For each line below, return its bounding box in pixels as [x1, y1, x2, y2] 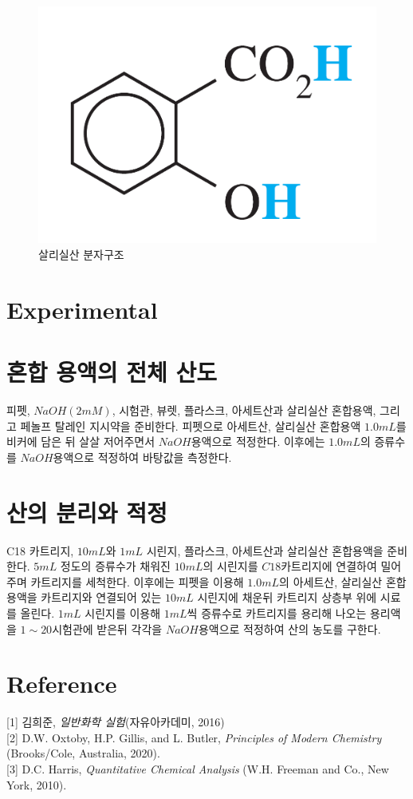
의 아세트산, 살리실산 [279, 573, 383, 590]
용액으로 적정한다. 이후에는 [191, 433, 325, 450]
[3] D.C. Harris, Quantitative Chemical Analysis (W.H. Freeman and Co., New [6, 761, 389, 777]
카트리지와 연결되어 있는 [41, 589, 162, 606]
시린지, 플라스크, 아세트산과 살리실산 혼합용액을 [146, 542, 383, 559]
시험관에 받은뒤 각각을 [52, 620, 163, 637]
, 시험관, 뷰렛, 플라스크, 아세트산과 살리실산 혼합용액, [112, 402, 376, 419]
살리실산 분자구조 [38, 246, 124, 263]
